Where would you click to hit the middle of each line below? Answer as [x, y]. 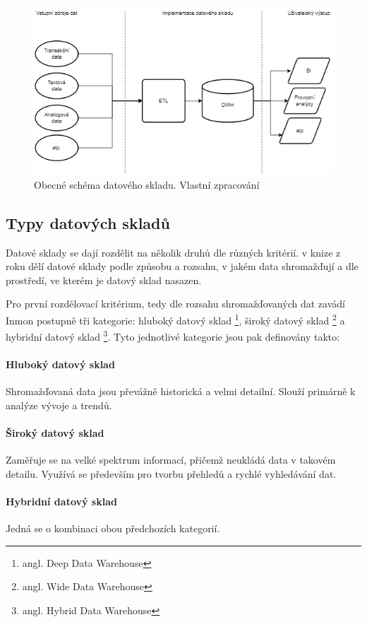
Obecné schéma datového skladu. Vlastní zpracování [147, 184]
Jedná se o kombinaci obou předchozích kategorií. [113, 528]
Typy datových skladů [88, 222]
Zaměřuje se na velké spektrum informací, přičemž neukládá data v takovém [171, 460]
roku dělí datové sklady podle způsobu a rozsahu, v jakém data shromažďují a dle [182, 266]
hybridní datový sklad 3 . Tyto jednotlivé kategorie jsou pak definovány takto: [173, 335]
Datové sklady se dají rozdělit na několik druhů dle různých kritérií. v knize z [173, 252]
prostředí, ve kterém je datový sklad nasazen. [104, 280]
